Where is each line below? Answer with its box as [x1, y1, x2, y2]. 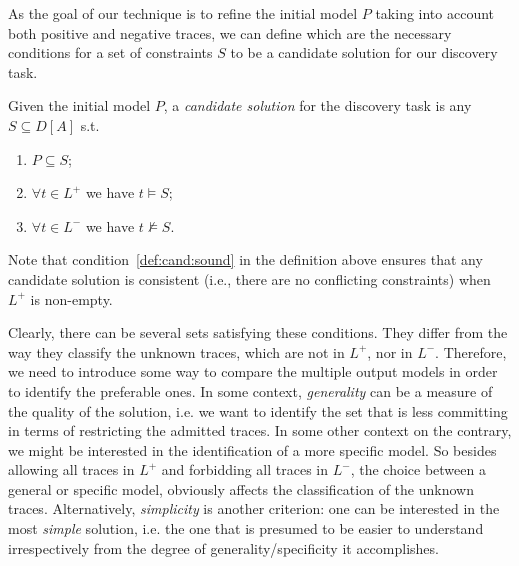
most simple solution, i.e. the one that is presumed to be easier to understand [8, 518, 484, 539]
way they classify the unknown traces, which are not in [8, 341, 345, 362]
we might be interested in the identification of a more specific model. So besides [8, 439, 497, 460]
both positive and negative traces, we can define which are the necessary [8, 22, 452, 43]
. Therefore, [435, 341, 507, 362]
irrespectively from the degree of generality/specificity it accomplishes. [8, 537, 439, 558]
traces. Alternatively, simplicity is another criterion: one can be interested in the [8, 498, 500, 519]
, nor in [367, 341, 413, 362]
